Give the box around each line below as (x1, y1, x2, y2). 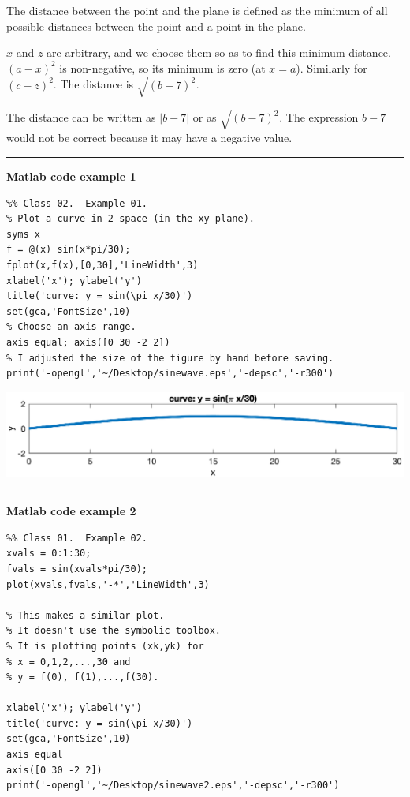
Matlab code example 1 (6, 168, 136, 185)
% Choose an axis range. (6, 321, 136, 333)
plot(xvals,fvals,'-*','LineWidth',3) (6, 578, 210, 590)
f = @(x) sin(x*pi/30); (6, 244, 131, 256)
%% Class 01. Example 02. (6, 532, 147, 544)
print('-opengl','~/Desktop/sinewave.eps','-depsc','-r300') (6, 368, 334, 380)
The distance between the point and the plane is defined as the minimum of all (6, 2, 388, 18)
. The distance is (53, 76, 134, 92)
